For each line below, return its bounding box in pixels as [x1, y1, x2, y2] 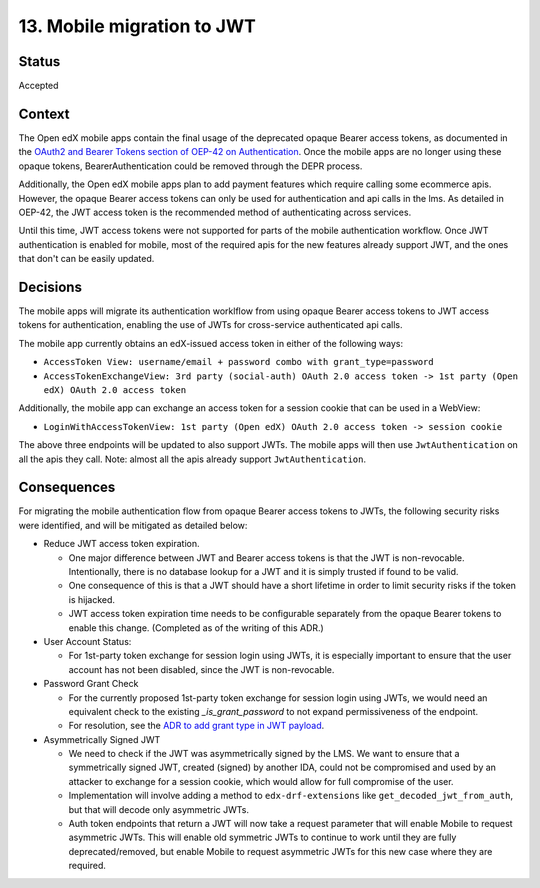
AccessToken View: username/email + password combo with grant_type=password [43, 356, 434, 368]
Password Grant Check [43, 678, 139, 690]
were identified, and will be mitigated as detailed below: [18, 519, 248, 531]
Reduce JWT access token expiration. [43, 538, 200, 550]
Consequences [18, 479, 116, 496]
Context [18, 105, 70, 122]
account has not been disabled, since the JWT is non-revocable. [68, 663, 335, 675]
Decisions [18, 278, 82, 295]
